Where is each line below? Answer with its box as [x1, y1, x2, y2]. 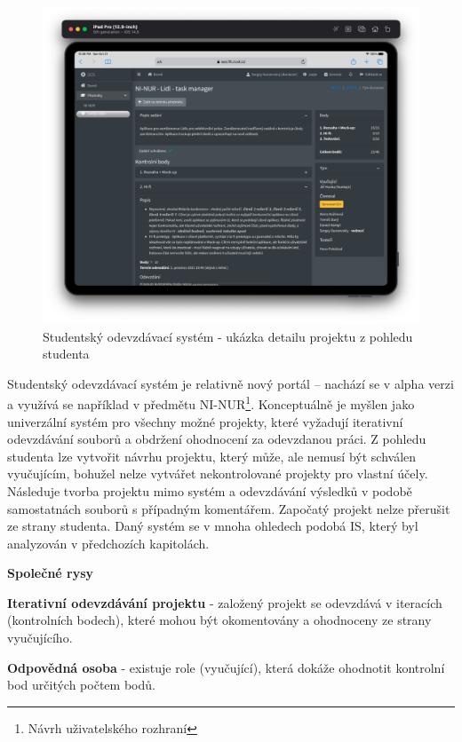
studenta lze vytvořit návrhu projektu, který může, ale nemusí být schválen [7, 446, 417, 465]
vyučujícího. [7, 628, 73, 647]
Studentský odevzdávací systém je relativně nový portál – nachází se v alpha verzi [7, 374, 454, 392]
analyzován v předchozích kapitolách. [7, 533, 210, 552]
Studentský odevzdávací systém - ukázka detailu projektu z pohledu [43, 327, 413, 345]
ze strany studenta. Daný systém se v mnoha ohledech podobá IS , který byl [7, 517, 418, 535]
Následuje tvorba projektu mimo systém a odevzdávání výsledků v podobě [7, 481, 412, 500]
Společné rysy [7, 564, 94, 582]
